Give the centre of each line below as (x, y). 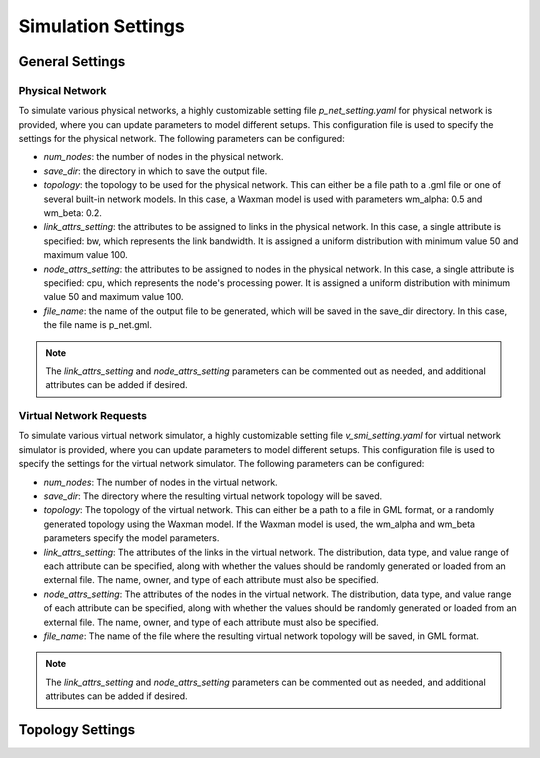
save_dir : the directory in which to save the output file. (155, 171)
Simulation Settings (101, 26)
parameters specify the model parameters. (131, 538)
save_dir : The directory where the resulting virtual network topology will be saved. (213, 496)
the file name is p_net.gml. (97, 325)
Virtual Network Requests (82, 416)
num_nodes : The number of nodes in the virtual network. (161, 482)
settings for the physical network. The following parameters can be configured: (181, 139)
